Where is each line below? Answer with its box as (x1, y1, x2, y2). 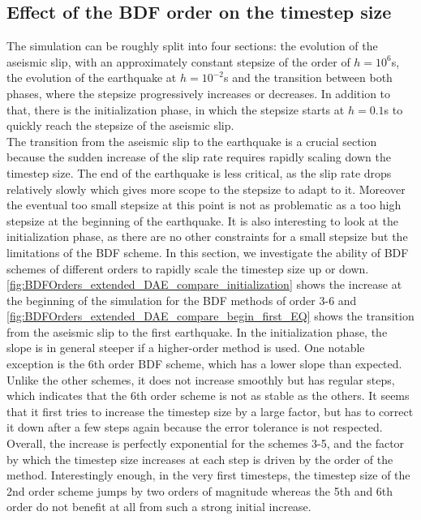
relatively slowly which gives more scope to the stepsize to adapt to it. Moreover (6, 180, 406, 197)
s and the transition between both (223, 69, 393, 86)
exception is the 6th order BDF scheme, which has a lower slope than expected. (6, 355, 402, 372)
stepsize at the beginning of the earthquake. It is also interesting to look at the (6, 212, 399, 229)
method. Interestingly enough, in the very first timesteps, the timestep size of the (6, 466, 410, 483)
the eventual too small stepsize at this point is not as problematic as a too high (6, 196, 402, 213)
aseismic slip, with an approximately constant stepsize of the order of (6, 53, 350, 70)
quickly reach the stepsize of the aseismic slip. (6, 117, 234, 134)
